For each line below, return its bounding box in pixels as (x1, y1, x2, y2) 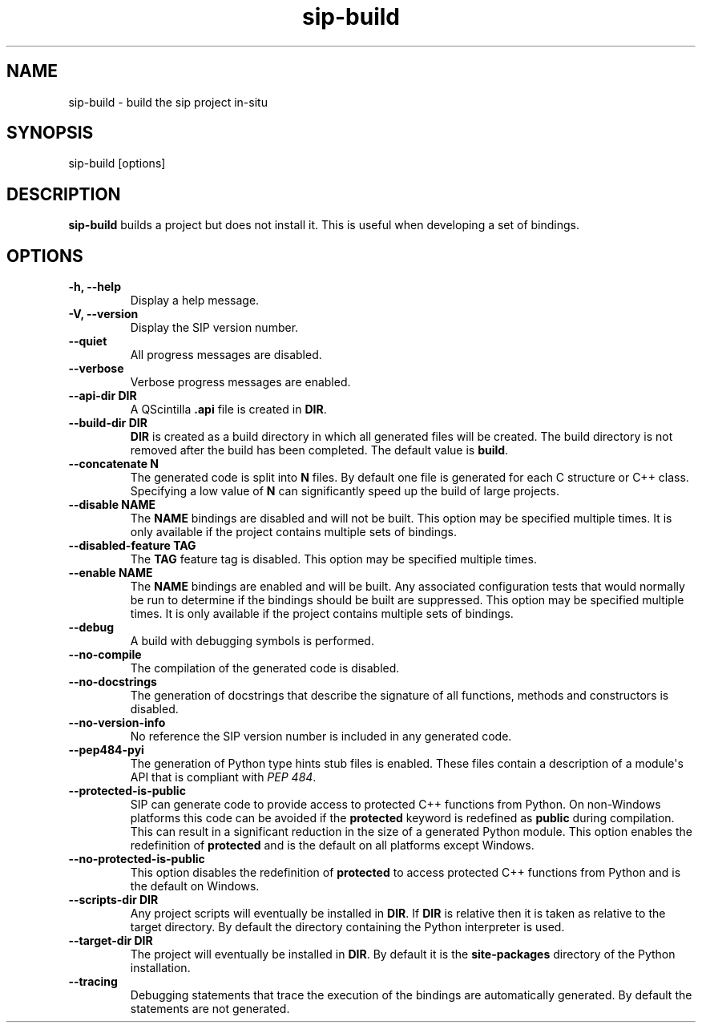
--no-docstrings (68, 675, 157, 689)
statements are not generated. (130, 1002, 290, 1016)
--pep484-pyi (68, 743, 144, 757)
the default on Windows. (130, 879, 260, 894)
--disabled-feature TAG (68, 539, 196, 553)
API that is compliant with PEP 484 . (130, 770, 317, 785)
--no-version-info (68, 716, 166, 730)
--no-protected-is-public (68, 852, 205, 866)
